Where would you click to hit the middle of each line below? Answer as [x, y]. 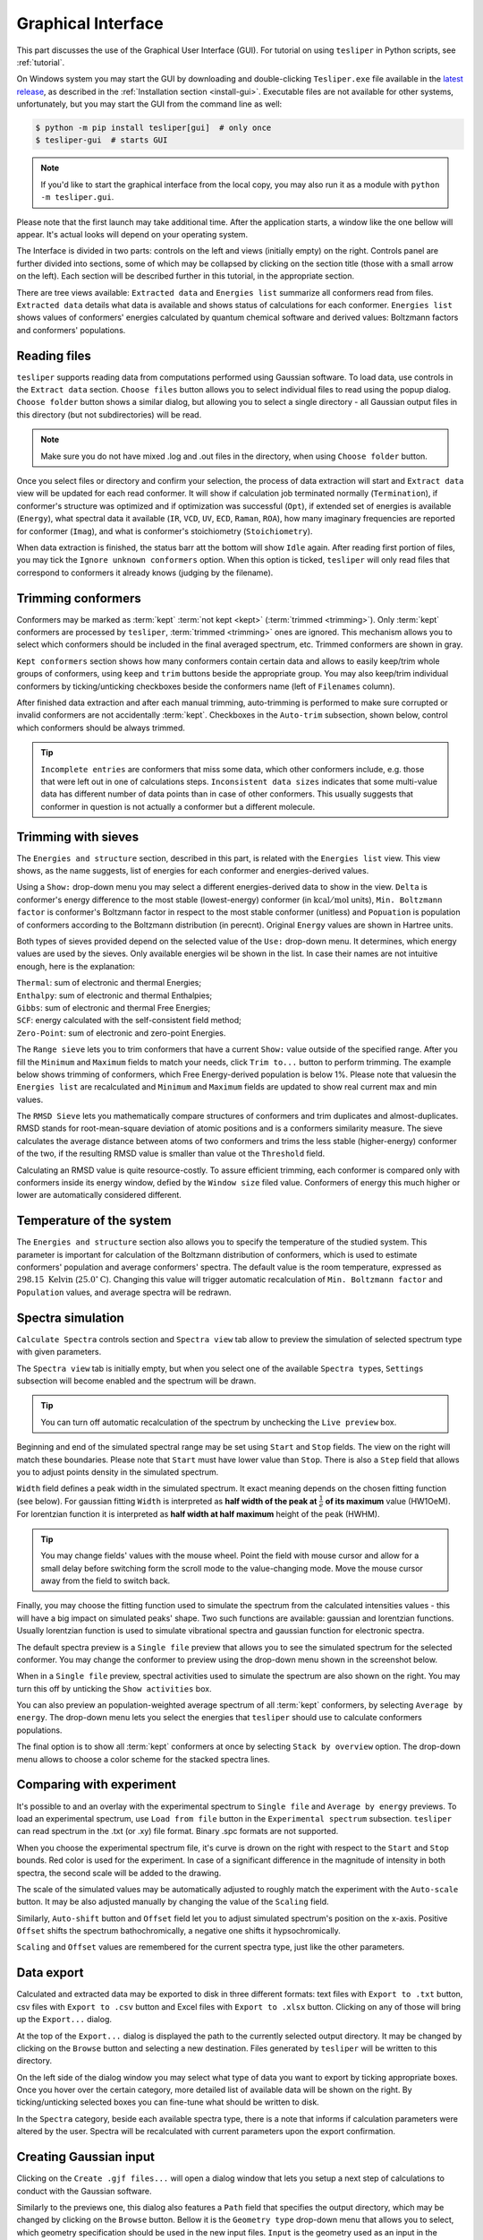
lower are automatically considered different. [99, 1195]
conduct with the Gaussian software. [84, 2191]
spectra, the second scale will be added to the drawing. [119, 1873]
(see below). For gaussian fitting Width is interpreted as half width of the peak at [167, 1501]
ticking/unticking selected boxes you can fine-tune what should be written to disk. [168, 2102]
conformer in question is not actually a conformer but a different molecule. [178, 806]
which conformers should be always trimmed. [101, 728]
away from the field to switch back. [106, 1581]
